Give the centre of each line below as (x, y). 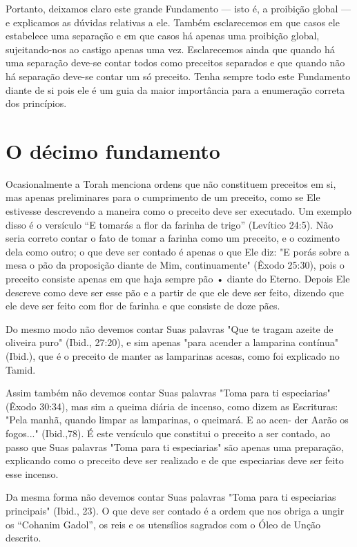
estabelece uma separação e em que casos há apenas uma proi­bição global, (163, 36)
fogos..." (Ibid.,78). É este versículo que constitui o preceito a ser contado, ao (168, 433)
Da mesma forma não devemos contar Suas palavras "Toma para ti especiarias (171, 497)
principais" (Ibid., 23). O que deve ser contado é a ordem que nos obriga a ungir (175, 510)
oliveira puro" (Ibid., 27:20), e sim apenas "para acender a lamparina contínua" (172, 342)
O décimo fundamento (113, 150)
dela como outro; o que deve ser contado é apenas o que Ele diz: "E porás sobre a (177, 251)
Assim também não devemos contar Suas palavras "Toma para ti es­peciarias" (168, 393)
